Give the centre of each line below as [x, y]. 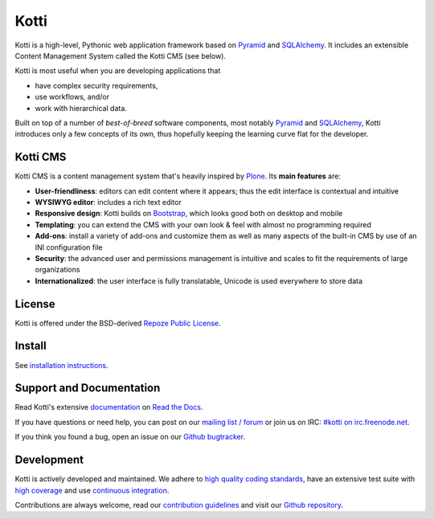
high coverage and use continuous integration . [92, 490]
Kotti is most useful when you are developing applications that [118, 71]
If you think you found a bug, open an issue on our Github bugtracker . [130, 437]
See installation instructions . [61, 365]
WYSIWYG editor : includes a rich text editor [108, 202]
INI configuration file [69, 247]
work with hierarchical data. [81, 108]
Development [49, 460]
